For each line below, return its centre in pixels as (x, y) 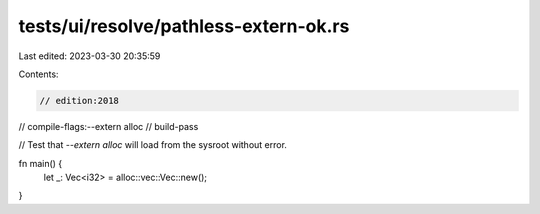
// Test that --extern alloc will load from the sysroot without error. (152, 145)
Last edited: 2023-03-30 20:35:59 (89, 56)
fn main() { (40, 163)
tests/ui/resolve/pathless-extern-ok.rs (184, 26)
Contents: (38, 74)
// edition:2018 (79, 100)
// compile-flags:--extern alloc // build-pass (108, 126)
